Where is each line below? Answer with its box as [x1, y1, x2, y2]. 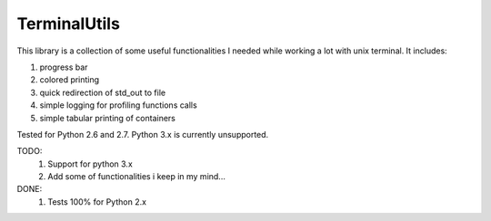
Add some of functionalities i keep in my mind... [47, 171, 226, 182]
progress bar [39, 62, 88, 72]
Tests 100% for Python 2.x [47, 196, 147, 207]
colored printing [39, 74, 100, 85]
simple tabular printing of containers [39, 112, 176, 123]
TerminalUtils [16, 14, 120, 34]
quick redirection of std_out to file [39, 87, 166, 98]
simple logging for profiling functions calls [39, 100, 197, 110]
